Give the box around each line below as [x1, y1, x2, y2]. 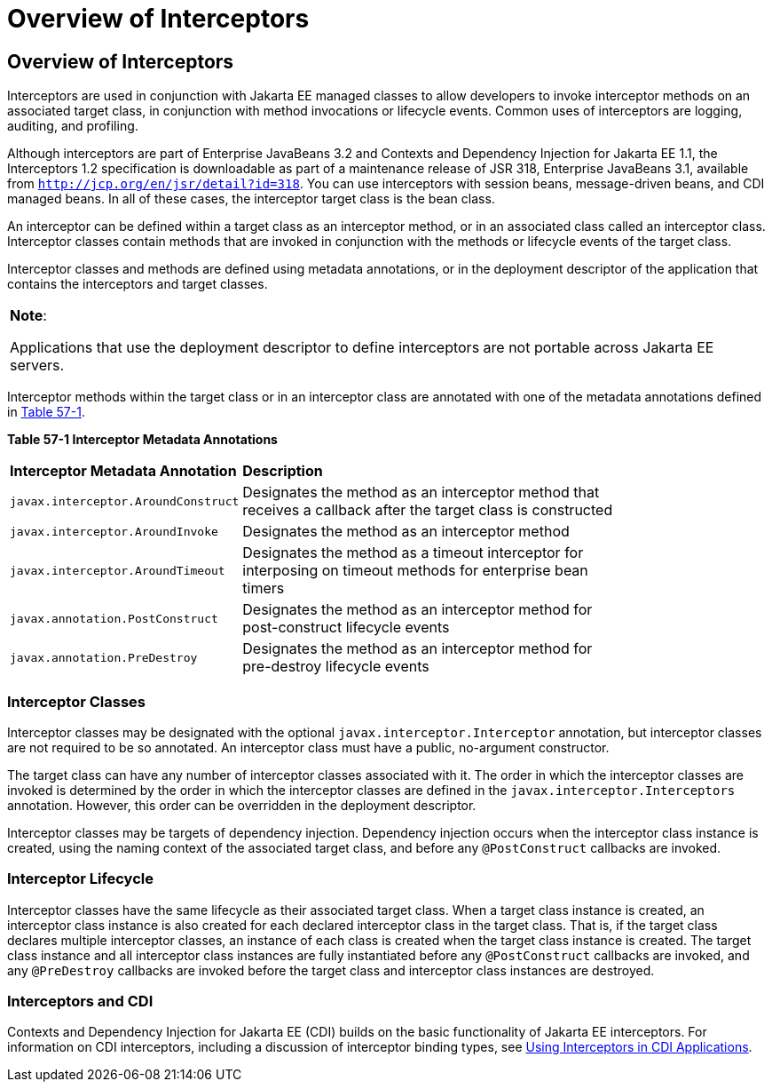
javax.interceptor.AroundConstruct [10, 494, 240, 508]
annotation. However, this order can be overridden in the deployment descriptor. [7, 797, 477, 813]
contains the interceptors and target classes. [7, 276, 268, 292]
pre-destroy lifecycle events [242, 657, 429, 676]
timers [242, 579, 285, 598]
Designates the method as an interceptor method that [242, 483, 600, 502]
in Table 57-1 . [7, 404, 85, 420]
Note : [10, 306, 47, 325]
